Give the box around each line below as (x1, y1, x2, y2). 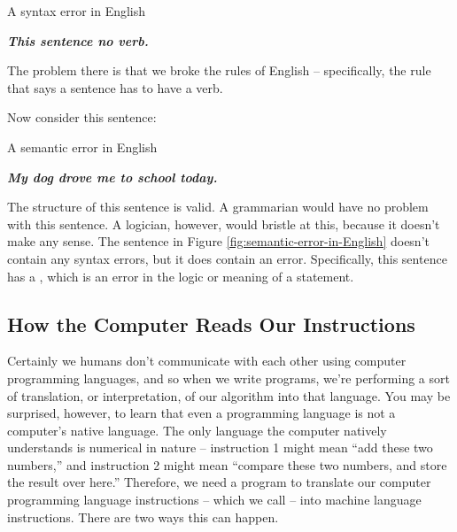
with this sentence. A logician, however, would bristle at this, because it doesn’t (7, 214, 440, 233)
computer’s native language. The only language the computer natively (7, 420, 387, 439)
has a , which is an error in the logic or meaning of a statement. (7, 266, 354, 285)
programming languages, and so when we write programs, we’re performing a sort (7, 368, 450, 387)
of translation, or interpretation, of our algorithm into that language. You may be (7, 386, 451, 405)
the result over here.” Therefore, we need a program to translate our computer (7, 473, 431, 491)
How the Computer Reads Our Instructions (7, 310, 415, 337)
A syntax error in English (7, 2, 146, 19)
